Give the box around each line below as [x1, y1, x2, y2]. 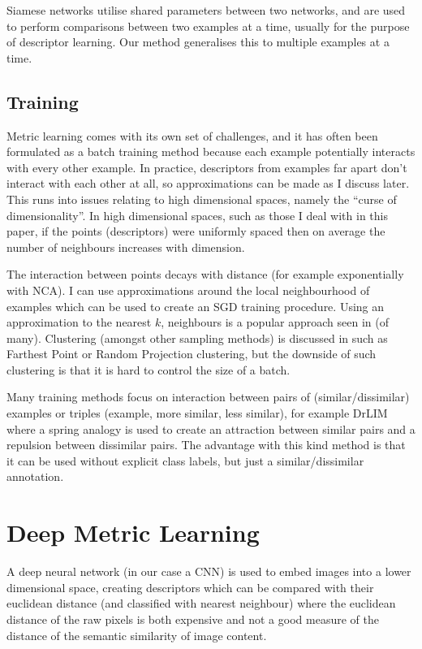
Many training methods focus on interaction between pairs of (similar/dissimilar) [6, 388, 410, 405]
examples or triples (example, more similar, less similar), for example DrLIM [6, 405, 388, 422]
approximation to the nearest [6, 314, 152, 331]
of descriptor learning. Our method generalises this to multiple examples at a [6, 33, 390, 50]
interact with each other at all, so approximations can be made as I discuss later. [6, 175, 410, 192]
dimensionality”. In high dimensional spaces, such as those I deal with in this [6, 206, 388, 223]
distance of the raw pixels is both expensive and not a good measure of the [6, 610, 379, 627]
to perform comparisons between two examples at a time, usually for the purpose [6, 17, 410, 34]
